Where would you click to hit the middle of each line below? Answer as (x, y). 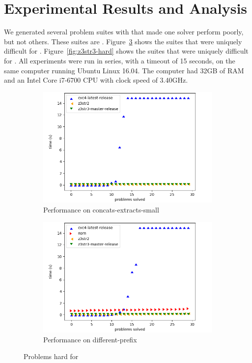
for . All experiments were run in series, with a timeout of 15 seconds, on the (120, 60)
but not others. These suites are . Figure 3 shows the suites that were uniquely (123, 41)
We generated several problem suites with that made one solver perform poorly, (124, 32)
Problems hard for (51, 356)
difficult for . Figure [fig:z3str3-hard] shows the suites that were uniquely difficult (126, 51)
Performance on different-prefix (90, 339)
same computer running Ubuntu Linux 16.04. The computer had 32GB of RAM (124, 70)
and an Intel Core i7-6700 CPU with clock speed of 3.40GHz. (96, 80)
